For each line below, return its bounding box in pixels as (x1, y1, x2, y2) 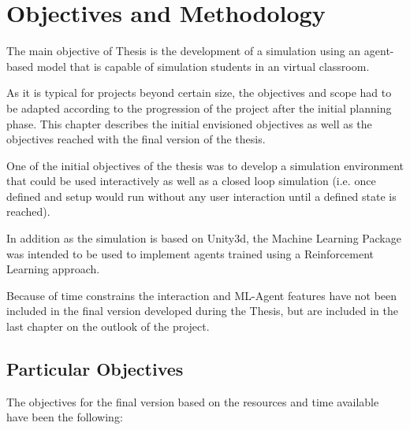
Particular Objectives (6, 357, 184, 381)
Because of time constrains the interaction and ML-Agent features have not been (6, 287, 397, 303)
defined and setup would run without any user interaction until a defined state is (6, 187, 397, 204)
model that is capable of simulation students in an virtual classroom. (36, 57, 370, 74)
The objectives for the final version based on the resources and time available (6, 393, 379, 410)
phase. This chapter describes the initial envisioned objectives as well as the (6, 115, 372, 132)
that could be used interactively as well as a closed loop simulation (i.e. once (6, 172, 376, 189)
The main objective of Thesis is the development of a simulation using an (6, 43, 361, 59)
